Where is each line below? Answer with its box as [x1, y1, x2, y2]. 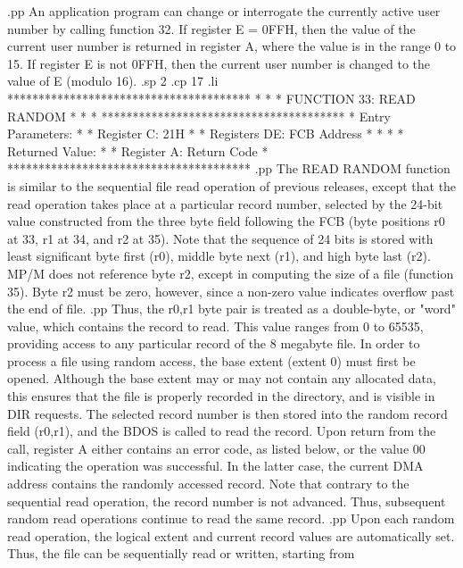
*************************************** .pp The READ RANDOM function [7, 159, 451, 178]
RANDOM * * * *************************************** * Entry [7, 106, 391, 125]
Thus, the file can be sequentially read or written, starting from [7, 544, 355, 563]
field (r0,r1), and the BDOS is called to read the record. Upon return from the [7, 422, 436, 440]
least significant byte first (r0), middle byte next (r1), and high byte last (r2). [7, 246, 431, 265]
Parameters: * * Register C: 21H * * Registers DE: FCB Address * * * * [7, 124, 404, 143]
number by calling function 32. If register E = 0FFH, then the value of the [7, 19, 416, 38]
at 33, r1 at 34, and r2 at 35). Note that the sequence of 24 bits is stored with [7, 229, 434, 247]
